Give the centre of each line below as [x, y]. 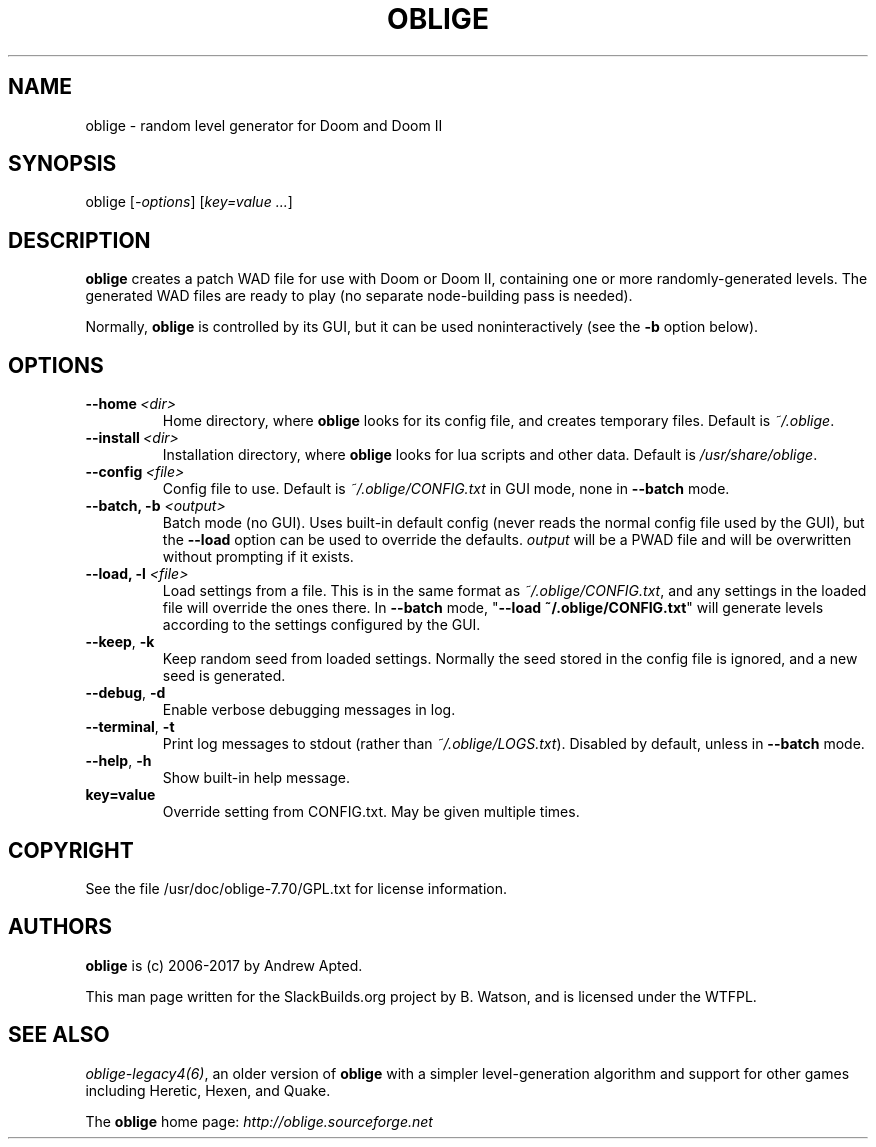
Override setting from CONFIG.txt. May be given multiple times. [371, 812]
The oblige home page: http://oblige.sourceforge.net [259, 1121]
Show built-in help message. [256, 778]
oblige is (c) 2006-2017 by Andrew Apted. [224, 965]
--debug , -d [125, 693]
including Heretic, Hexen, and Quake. [208, 1090]
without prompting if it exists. [258, 557]
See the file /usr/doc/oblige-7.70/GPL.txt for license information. [296, 888]
